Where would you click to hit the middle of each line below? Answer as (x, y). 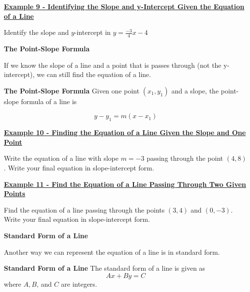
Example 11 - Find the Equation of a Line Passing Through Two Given (125, 184)
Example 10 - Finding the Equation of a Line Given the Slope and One (125, 132)
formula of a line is (49, 101)
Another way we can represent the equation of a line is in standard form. (112, 252)
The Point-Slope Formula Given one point (72, 90)
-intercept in (92, 32)
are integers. (79, 284)
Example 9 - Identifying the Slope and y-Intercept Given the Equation (124, 6)
